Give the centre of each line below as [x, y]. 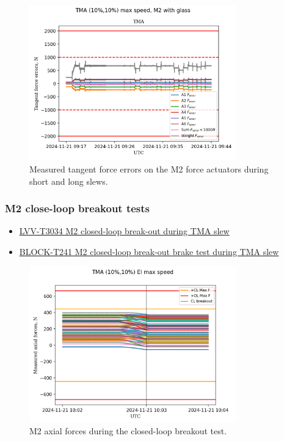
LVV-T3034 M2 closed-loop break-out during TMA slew [124, 231]
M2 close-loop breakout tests [78, 208]
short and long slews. [69, 181]
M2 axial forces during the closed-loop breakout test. [128, 430]
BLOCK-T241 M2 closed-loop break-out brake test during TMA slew [149, 251]
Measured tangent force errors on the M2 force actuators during [149, 169]
